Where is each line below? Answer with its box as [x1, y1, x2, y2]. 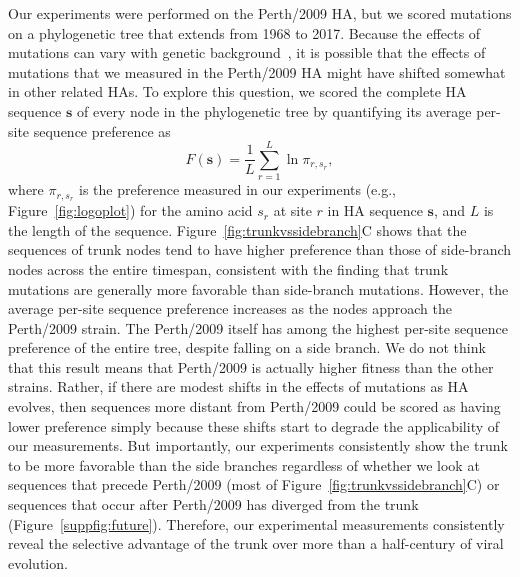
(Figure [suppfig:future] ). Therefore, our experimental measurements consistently [8, 513, 505, 534]
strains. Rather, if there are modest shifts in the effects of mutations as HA [8, 376, 469, 397]
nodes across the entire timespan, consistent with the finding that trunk [8, 258, 449, 279]
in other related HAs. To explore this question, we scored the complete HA [8, 81, 467, 102]
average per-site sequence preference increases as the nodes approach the [8, 298, 452, 319]
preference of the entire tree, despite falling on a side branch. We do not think [8, 337, 486, 358]
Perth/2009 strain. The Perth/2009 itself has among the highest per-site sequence [8, 317, 508, 338]
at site [273, 200, 312, 221]
